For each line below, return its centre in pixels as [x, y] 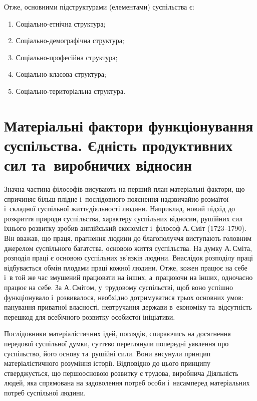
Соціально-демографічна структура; [70, 40]
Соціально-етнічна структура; [61, 23]
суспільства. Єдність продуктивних [118, 145]
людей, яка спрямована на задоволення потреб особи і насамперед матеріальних [127, 383]
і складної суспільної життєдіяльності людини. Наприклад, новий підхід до [120, 209]
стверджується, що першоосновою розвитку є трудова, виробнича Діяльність [121, 373]
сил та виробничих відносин [98, 165]
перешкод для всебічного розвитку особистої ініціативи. [90, 316]
